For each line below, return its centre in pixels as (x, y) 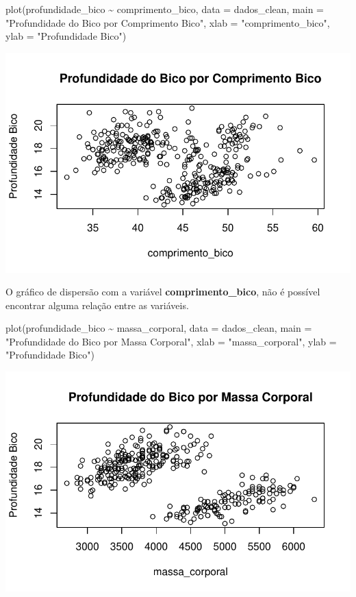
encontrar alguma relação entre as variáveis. (97, 305)
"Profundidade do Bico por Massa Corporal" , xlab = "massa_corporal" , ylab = (171, 341)
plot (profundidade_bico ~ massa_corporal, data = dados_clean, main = (159, 328)
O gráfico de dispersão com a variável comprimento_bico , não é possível (163, 292)
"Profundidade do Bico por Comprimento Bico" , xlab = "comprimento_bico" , (168, 22)
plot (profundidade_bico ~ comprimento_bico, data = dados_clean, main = (165, 9)
